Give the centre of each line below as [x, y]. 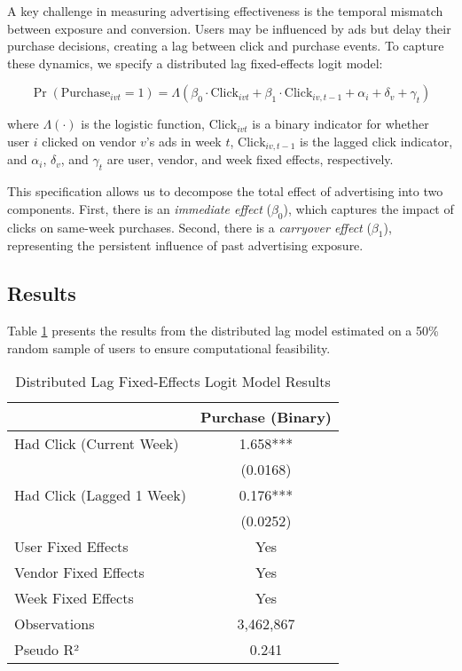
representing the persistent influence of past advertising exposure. [185, 245]
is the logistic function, [143, 124]
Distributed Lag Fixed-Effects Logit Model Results [173, 382]
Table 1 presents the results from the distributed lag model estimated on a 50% [223, 331]
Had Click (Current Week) [97, 444]
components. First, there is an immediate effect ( [139, 208]
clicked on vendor [89, 141]
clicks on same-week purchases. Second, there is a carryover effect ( [189, 227]
